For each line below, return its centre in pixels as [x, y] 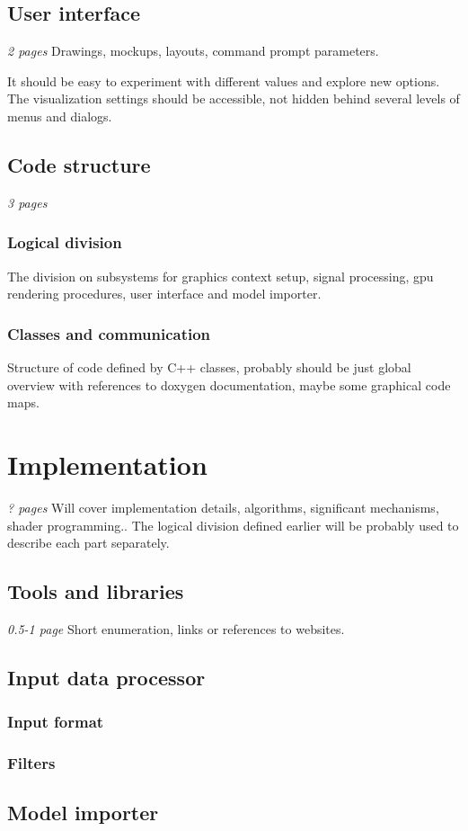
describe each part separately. [88, 543]
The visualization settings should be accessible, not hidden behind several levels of [234, 98]
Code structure [79, 164]
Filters [31, 763]
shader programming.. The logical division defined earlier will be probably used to [233, 525]
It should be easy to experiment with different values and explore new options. [224, 80]
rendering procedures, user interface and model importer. [164, 294]
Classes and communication [109, 333]
